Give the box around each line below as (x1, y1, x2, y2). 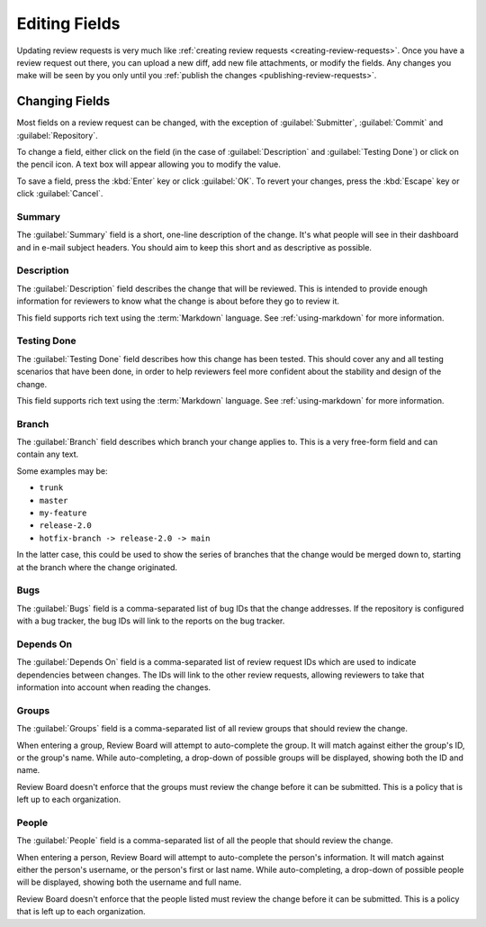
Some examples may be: (16, 465, 108, 477)
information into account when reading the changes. (16, 682, 211, 693)
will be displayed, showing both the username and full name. (16, 877, 242, 887)
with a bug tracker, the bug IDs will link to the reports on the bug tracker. (16, 615, 285, 626)
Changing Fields (16, 94, 111, 109)
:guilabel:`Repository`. (16, 130, 98, 141)
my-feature (39, 508, 87, 518)
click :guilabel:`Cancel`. (16, 188, 103, 199)
